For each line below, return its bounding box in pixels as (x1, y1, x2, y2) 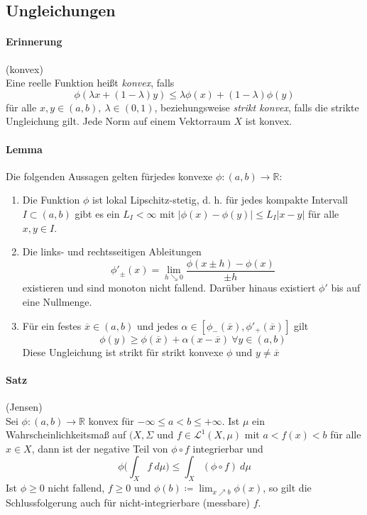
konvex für (88, 413, 134, 428)
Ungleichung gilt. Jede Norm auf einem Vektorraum (6, 113, 231, 128)
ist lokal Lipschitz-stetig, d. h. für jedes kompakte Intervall (92, 192, 348, 207)
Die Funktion (22, 192, 80, 207)
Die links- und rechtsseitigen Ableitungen (22, 244, 202, 259)
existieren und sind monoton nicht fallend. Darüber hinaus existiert (22, 280, 316, 295)
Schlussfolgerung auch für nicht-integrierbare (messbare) (6, 494, 250, 509)
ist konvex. (245, 113, 292, 128)
